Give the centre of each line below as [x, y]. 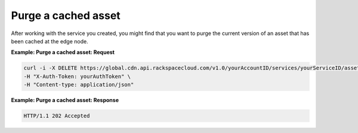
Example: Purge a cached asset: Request [63, 52]
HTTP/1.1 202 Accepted [57, 116]
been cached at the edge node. [50, 41]
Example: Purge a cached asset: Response [65, 100]
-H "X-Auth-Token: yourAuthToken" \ [77, 76]
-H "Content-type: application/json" [79, 85]
